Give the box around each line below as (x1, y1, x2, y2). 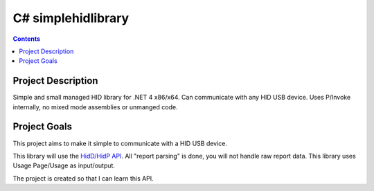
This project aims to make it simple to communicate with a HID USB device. (12, 139, 228, 147)
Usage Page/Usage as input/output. (12, 161, 116, 170)
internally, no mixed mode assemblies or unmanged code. (12, 102, 178, 111)
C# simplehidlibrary (12, 10, 130, 26)
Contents (12, 35, 41, 43)
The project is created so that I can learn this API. (12, 174, 154, 183)
